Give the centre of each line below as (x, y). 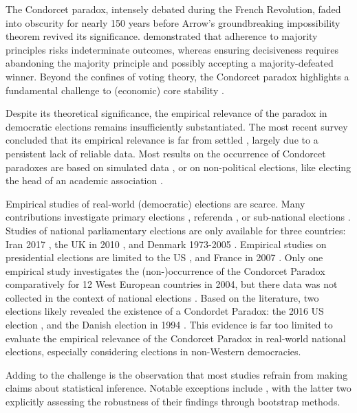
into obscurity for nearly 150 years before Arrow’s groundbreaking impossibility (173, 22)
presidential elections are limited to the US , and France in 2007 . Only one (164, 257)
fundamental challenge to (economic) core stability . (115, 90)
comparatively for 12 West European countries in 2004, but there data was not (172, 284)
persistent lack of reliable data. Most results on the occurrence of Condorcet (166, 153)
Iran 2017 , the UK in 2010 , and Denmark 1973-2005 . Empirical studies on (166, 244)
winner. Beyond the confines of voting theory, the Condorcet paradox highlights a (177, 76)
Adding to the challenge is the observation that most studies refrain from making (177, 374)
